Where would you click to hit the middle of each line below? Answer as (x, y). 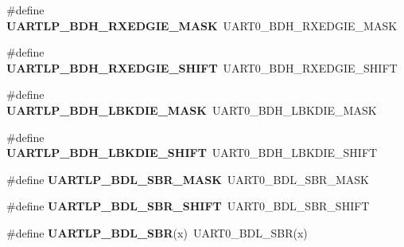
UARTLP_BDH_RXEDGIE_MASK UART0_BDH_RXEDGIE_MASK (202, 25)
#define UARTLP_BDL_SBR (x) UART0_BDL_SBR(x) (157, 232)
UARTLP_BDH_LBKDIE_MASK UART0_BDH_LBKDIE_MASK (192, 110)
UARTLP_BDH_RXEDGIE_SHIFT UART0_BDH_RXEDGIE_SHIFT (202, 67)
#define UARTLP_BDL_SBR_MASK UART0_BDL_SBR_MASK (188, 179)
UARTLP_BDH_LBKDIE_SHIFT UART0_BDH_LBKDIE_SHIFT (192, 153)
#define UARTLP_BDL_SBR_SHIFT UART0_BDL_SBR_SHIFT (188, 206)
